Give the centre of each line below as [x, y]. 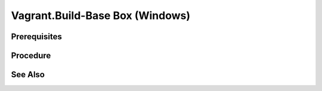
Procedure [31, 56]
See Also [28, 75]
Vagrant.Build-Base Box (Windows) [101, 15]
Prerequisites [36, 37]
